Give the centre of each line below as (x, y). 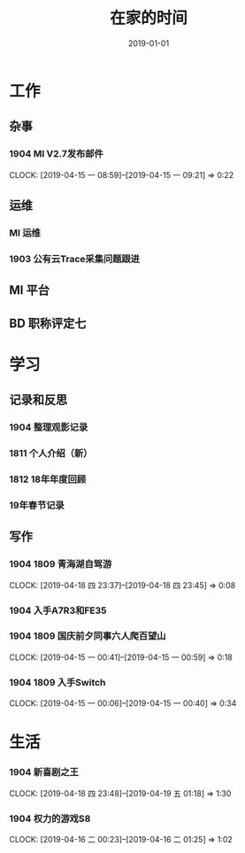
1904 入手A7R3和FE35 (58, 610)
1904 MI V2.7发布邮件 (56, 154)
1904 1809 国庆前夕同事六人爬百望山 (88, 636)
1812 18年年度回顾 (48, 479)
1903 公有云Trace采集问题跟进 (74, 259)
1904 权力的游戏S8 (50, 818)
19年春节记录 (37, 505)
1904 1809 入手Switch (57, 682)
